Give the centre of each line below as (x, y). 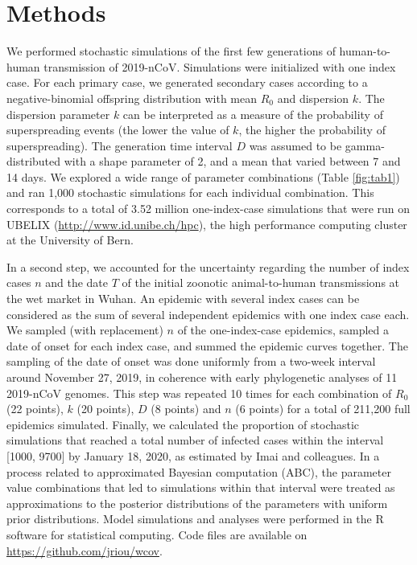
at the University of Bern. (70, 240)
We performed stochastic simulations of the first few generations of (171, 51)
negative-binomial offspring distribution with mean (132, 98)
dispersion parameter (58, 114)
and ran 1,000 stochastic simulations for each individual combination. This (190, 192)
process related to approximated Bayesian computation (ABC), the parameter (199, 471)
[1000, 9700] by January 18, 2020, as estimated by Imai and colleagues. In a (193, 455)
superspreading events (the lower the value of (118, 130)
